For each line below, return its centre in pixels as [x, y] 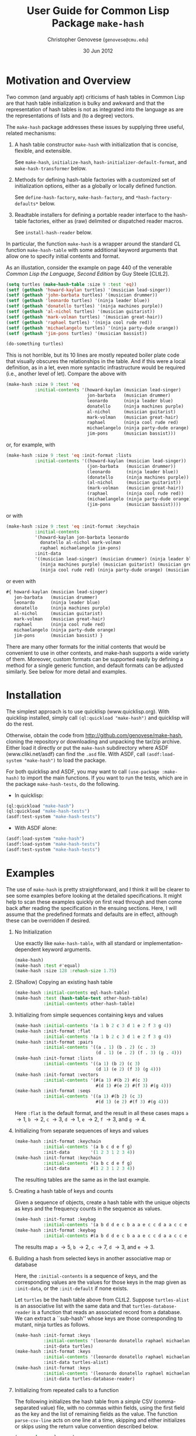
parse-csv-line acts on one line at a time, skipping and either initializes [100, 1420]
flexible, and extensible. [43, 151]
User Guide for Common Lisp [98, 11]
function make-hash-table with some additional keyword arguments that [92, 249]
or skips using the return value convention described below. [86, 1426]
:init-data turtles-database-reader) [89, 1379]
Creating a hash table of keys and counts [64, 1191]
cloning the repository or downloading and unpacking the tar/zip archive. [94, 741]
